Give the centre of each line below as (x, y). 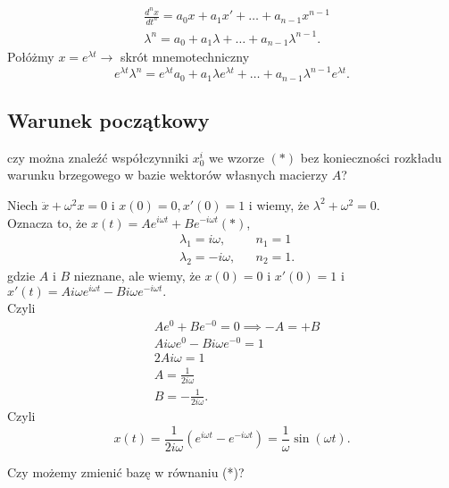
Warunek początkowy (108, 119)
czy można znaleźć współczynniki (98, 157)
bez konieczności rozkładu (371, 157)
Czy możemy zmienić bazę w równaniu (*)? (126, 471)
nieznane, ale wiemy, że (137, 275)
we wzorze (237, 157)
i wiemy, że (279, 204)
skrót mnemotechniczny (185, 56)
